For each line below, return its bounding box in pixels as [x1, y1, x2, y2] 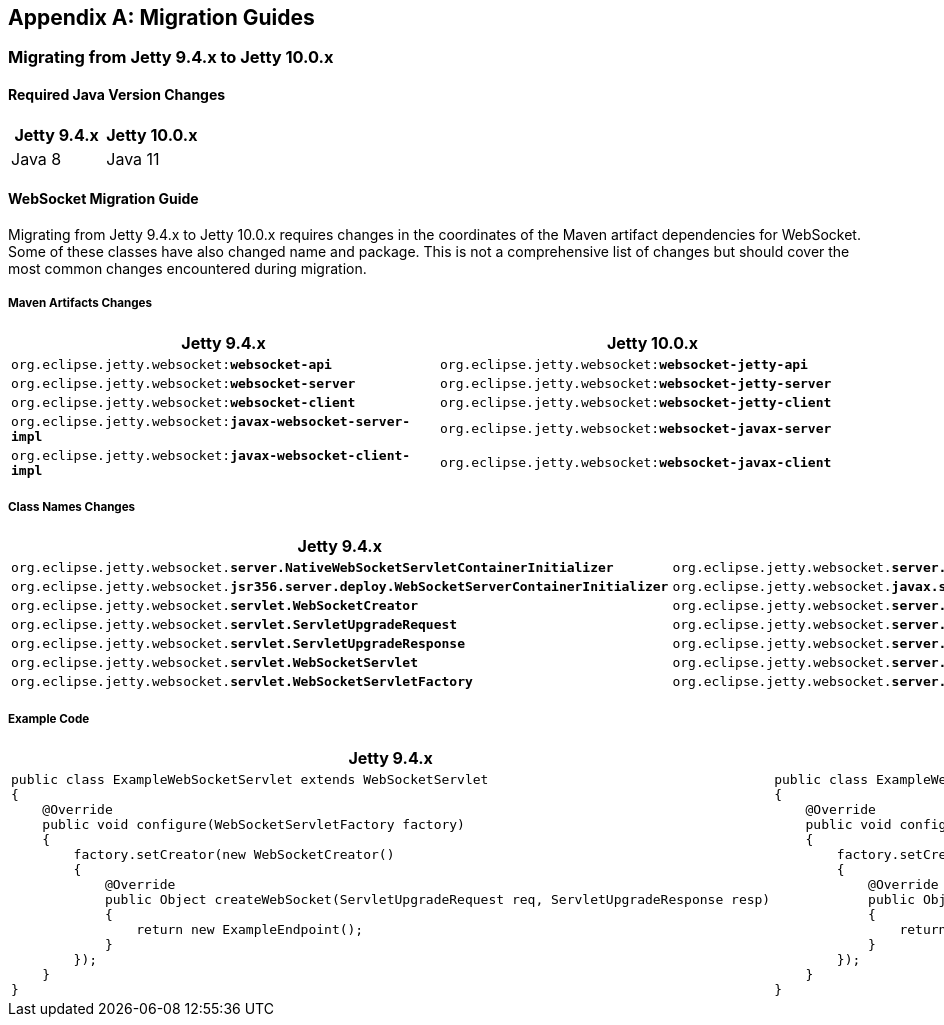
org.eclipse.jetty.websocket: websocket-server [11, 375, 356, 391]
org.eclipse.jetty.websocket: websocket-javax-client [440, 455, 832, 471]
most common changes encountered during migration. [8, 259, 367, 277]
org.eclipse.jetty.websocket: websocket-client [11, 394, 356, 410]
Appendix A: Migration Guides [8, 5, 315, 30]
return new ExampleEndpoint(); [136, 922, 364, 938]
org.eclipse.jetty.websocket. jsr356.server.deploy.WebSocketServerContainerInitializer [11, 579, 669, 595]
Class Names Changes [8, 500, 136, 515]
